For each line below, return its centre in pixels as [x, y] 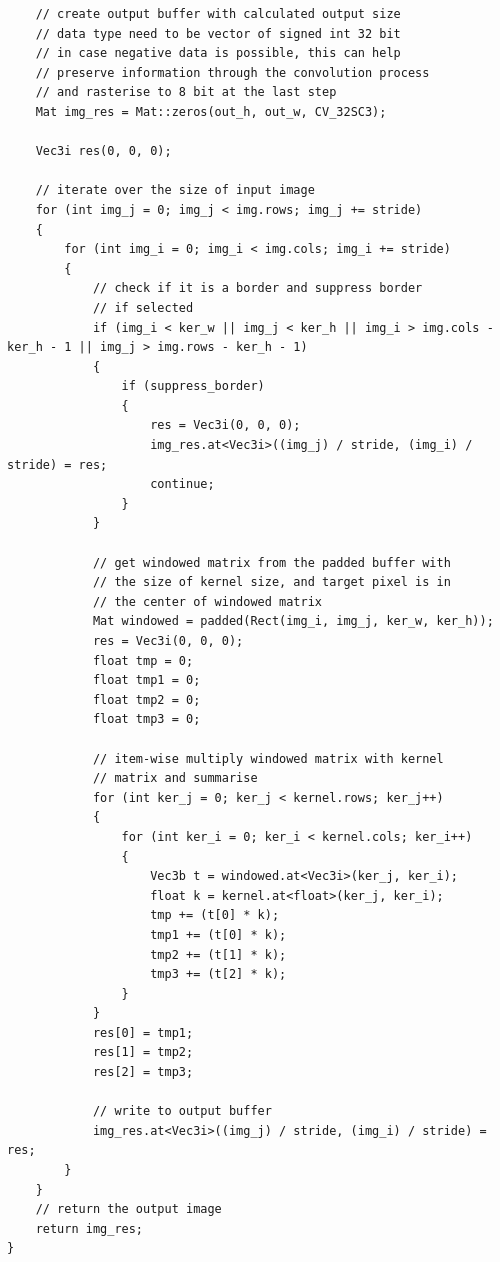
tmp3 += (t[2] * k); [218, 974]
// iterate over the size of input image [175, 190]
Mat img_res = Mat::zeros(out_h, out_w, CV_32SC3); [211, 111]
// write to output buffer [182, 1111]
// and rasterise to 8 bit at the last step [186, 92]
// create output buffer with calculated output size [218, 14]
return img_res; [89, 1228]
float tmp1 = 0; [146, 680]
